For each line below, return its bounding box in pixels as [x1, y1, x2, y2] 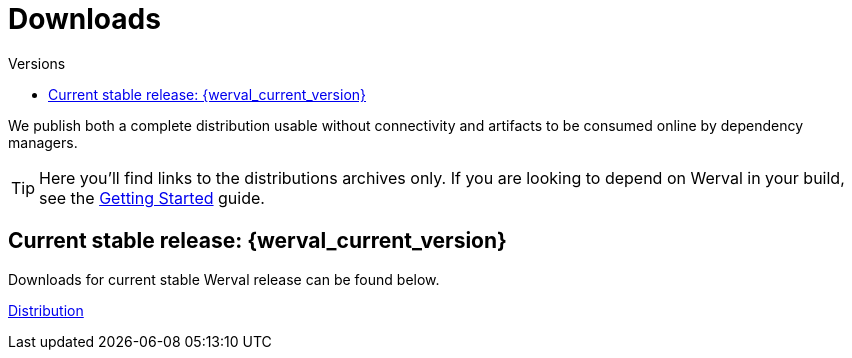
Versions [8, 54, 66, 72]
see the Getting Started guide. [39, 187, 265, 208]
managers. [8, 133, 78, 151]
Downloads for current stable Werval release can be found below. [8, 270, 440, 288]
